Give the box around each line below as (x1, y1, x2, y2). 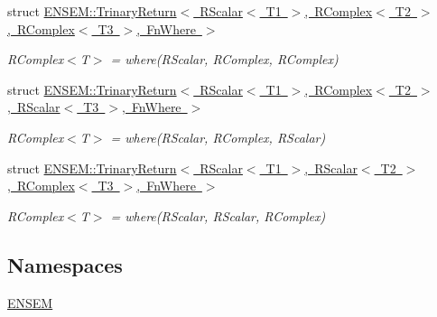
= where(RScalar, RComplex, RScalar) (110, 127, 326, 146)
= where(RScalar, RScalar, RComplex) (110, 206, 326, 225)
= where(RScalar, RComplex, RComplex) (110, 50, 339, 69)
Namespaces (7, 250, 123, 278)
